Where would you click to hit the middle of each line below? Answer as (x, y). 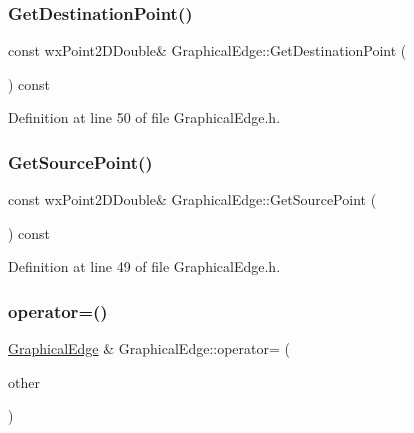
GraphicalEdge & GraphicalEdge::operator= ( (149, 348)
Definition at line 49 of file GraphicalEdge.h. (144, 266)
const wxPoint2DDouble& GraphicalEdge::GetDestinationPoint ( (207, 50)
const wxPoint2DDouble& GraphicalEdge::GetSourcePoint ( (192, 199)
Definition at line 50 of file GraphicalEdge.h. (144, 117)
